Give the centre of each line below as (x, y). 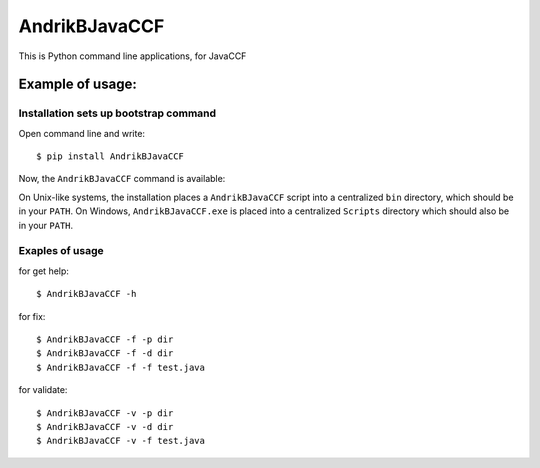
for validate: (43, 390)
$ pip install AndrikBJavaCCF (110, 156)
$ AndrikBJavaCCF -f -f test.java (120, 367)
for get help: (44, 271)
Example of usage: (77, 84)
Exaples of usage (61, 251)
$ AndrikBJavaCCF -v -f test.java (120, 441)
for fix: (32, 316)
